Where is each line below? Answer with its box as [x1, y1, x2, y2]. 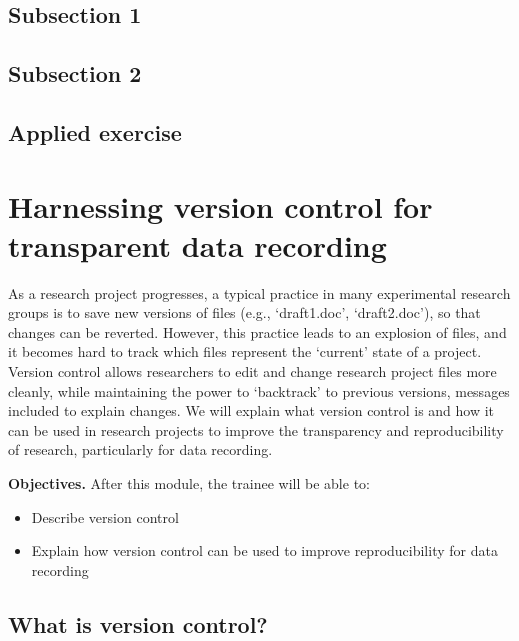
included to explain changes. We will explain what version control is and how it [8, 400, 495, 421]
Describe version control [31, 506, 179, 527]
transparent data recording [8, 224, 387, 265]
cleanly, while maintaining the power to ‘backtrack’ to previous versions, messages [8, 380, 510, 401]
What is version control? [8, 608, 268, 639]
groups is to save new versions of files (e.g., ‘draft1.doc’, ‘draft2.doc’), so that [8, 302, 481, 323]
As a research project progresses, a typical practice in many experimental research [8, 282, 511, 303]
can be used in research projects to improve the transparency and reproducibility [8, 419, 504, 440]
